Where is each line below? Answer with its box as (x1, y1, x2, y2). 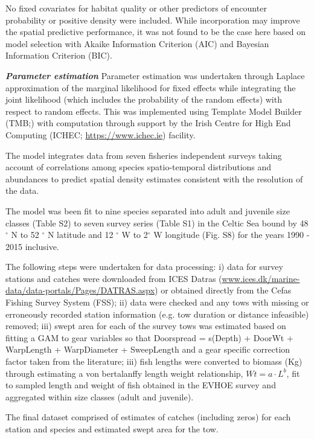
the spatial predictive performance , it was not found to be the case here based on (5, 25, 306, 38)
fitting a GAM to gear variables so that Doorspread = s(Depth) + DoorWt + (5, 331, 293, 344)
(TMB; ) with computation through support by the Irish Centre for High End (5, 117, 291, 129)
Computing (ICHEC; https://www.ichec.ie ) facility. (5, 128, 196, 141)
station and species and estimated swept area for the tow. (5, 423, 219, 435)
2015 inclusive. (5, 240, 59, 252)
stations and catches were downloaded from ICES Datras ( (5, 272, 222, 284)
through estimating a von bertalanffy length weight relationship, (5, 367, 243, 379)
